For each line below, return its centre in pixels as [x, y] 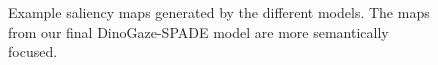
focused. [33, 51]
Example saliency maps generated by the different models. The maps [219, 12]
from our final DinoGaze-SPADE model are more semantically [198, 31]
